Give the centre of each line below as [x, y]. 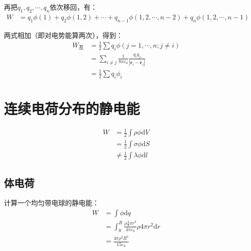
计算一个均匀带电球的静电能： [51, 203]
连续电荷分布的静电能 [72, 108]
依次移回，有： [74, 7]
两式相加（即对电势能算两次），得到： [63, 35]
